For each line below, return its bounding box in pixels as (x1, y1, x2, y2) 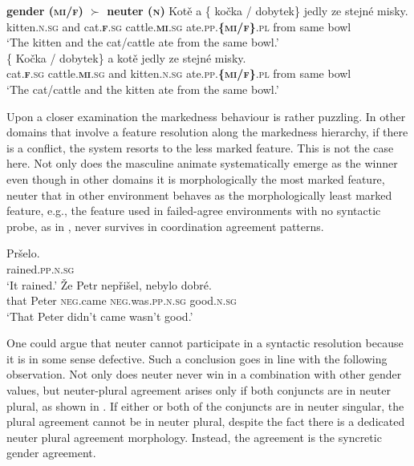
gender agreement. (6, 444, 96, 461)
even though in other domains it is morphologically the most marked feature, (6, 170, 385, 187)
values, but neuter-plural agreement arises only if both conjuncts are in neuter (6, 382, 391, 399)
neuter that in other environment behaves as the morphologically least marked (6, 186, 392, 203)
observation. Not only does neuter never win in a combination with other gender (6, 366, 402, 383)
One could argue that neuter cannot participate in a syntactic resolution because (6, 334, 404, 351)
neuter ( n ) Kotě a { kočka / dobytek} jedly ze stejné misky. (107, 2, 408, 18)
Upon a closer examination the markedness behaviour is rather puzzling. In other (6, 107, 406, 124)
